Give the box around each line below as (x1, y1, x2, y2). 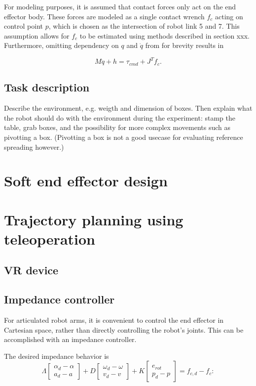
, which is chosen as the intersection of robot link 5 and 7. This (48, 21, 240, 31)
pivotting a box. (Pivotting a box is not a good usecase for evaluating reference (4, 131, 243, 142)
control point (4, 21, 43, 31)
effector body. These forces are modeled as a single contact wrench (4, 11, 205, 21)
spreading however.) (4, 141, 64, 152)
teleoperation (4, 228, 95, 249)
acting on (215, 11, 243, 21)
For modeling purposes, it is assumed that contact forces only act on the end (4, 1, 236, 11)
